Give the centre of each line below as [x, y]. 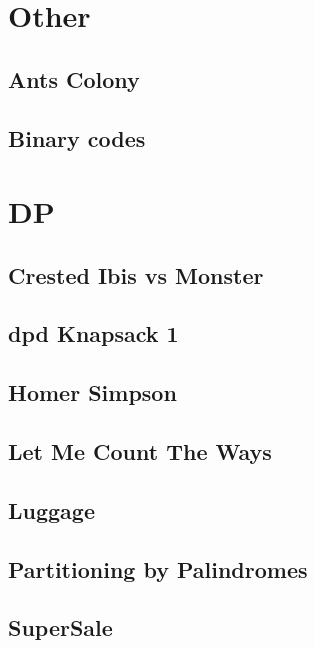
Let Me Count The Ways [140, 451]
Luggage [51, 509]
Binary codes [77, 137]
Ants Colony [74, 78]
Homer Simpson [92, 392]
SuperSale [60, 627]
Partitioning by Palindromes [158, 568]
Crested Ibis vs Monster [136, 274]
